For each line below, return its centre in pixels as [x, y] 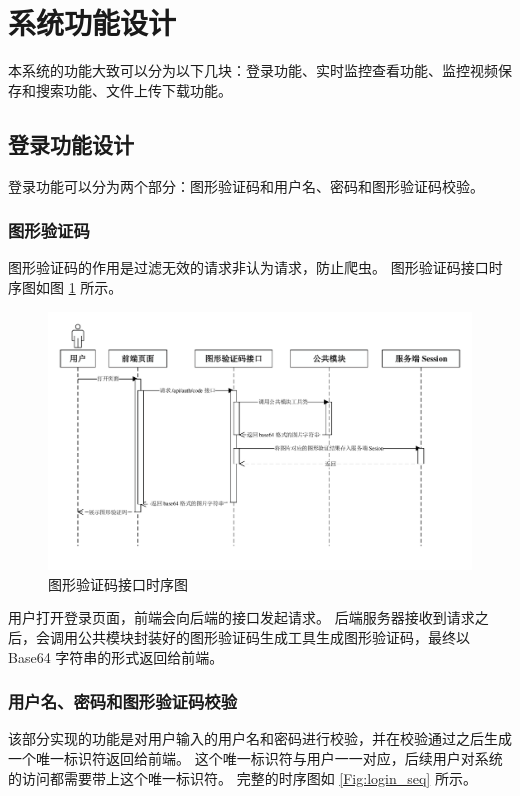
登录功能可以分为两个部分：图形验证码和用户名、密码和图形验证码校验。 [246, 185]
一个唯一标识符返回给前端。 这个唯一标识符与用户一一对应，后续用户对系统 [255, 758]
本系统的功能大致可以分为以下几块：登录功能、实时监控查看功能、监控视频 [253, 70]
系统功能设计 [92, 22]
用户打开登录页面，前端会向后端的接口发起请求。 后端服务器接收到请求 [241, 617]
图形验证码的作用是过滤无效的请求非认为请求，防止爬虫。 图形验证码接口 [248, 267]
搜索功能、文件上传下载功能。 [133, 89]
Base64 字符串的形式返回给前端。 [116, 656]
